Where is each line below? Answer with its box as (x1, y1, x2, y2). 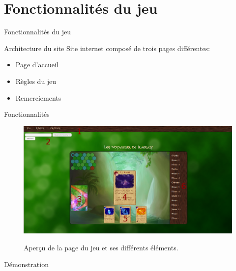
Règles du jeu (15, 76, 57, 86)
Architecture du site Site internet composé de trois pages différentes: (4, 43, 210, 53)
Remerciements (15, 92, 61, 103)
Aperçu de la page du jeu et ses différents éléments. (24, 242, 178, 252)
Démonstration (4, 259, 49, 269)
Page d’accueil (15, 59, 59, 70)
